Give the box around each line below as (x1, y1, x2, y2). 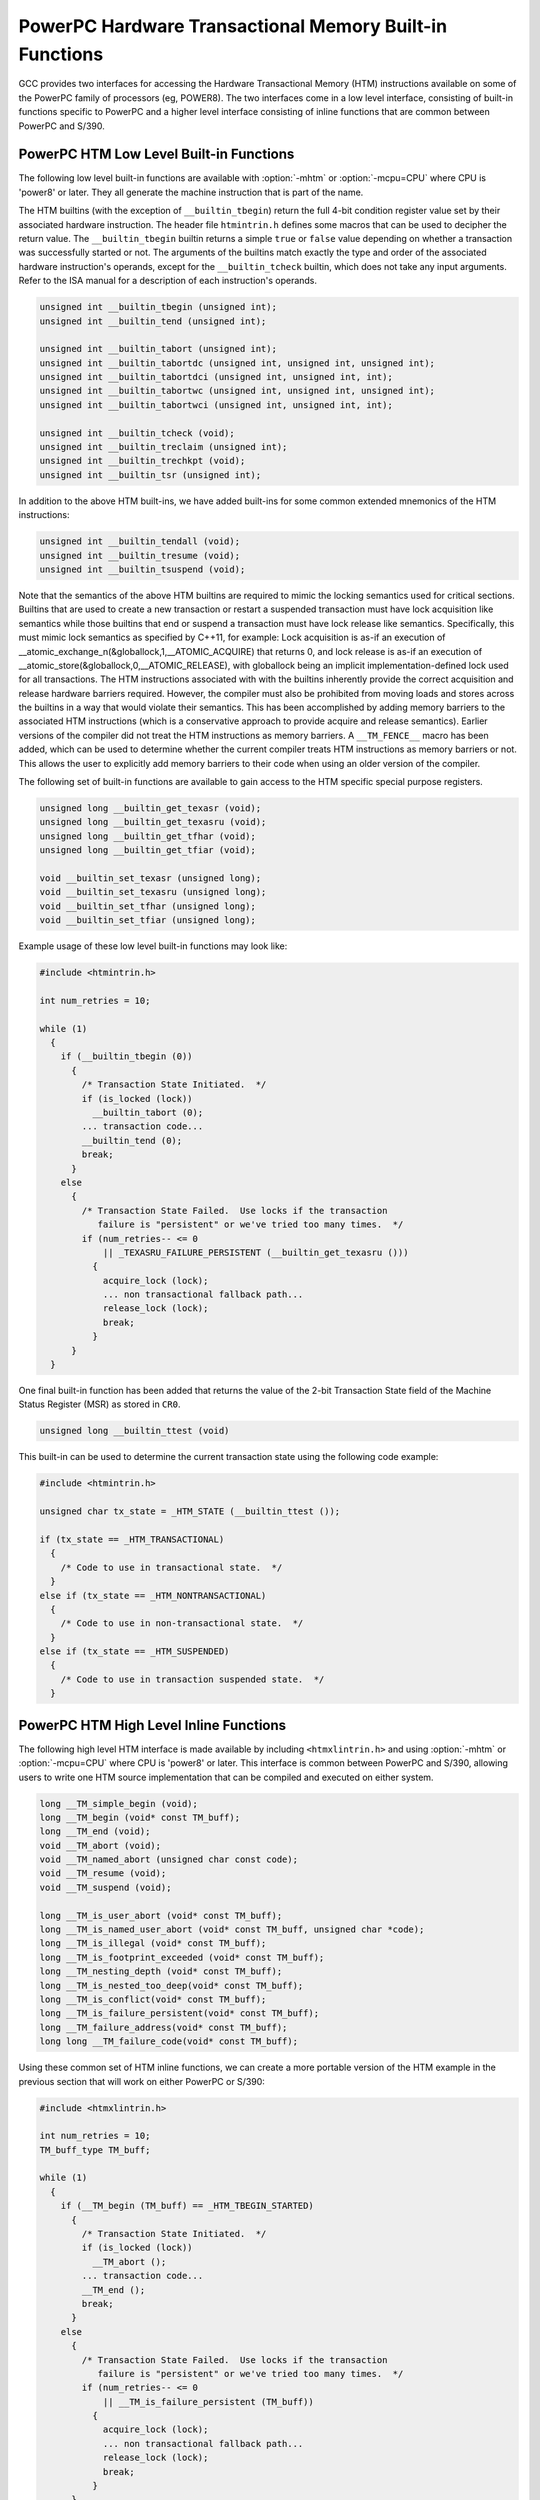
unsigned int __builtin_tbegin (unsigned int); (39, 301, 277, 313)
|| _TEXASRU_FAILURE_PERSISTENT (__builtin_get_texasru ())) (102, 1246, 409, 1258)
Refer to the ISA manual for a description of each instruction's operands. (18, 275, 318, 287)
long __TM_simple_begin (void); (39, 1798, 199, 1809)
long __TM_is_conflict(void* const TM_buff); (39, 1993, 267, 2005)
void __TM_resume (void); (39, 1868, 167, 1879)
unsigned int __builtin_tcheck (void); (39, 427, 235, 439)
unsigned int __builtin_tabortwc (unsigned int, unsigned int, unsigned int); (39, 385, 435, 397)
